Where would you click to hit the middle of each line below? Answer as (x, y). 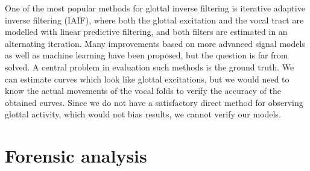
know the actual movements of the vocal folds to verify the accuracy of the (143, 91)
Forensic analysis (76, 156)
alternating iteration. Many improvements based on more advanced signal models (155, 43)
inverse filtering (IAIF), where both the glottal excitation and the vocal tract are (154, 20)
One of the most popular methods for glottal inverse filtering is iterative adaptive (155, 8)
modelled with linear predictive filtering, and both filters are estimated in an (146, 32)
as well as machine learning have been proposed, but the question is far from (147, 55)
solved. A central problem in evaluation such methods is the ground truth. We (150, 67)
